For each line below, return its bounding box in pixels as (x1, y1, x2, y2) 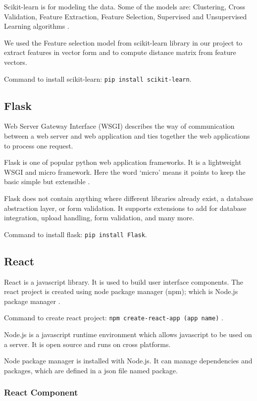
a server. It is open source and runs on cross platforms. (4, 339, 171, 349)
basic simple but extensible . (4, 176, 90, 187)
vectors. (4, 56, 27, 67)
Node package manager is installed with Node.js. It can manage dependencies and (4, 355, 253, 366)
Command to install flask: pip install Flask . (4, 229, 147, 239)
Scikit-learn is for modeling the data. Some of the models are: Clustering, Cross (4, 1, 246, 11)
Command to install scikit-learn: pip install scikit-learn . (4, 73, 192, 84)
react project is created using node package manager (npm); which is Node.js (4, 286, 238, 297)
